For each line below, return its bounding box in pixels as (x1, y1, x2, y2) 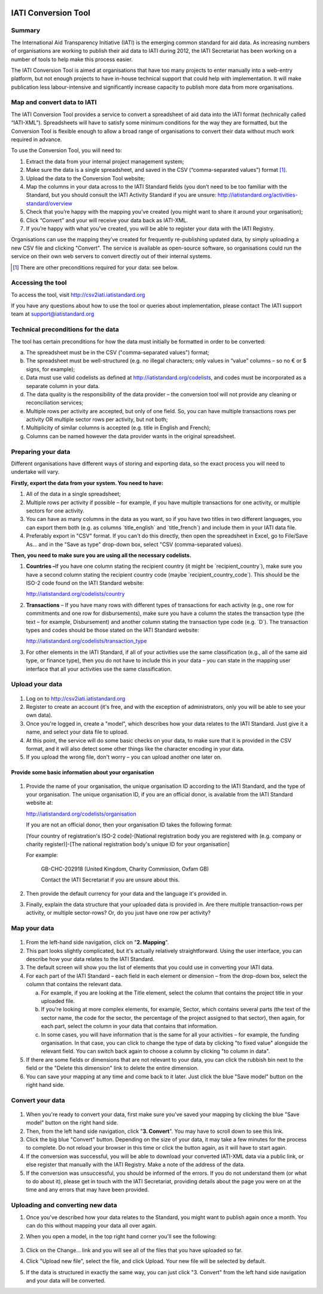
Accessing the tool (11, 278, 67, 287)
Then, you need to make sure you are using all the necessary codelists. (11, 551, 191, 559)
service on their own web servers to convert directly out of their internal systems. (11, 253, 212, 260)
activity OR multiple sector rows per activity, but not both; (26, 416, 168, 423)
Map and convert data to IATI (11, 98, 97, 107)
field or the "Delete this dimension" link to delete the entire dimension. (26, 1065, 199, 1072)
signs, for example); (26, 365, 75, 372)
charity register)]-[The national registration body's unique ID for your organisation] (26, 841, 230, 848)
